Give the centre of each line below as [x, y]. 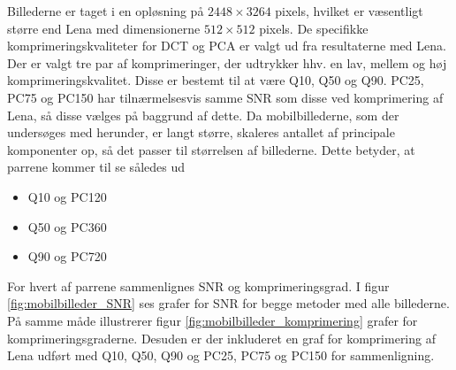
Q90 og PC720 [67, 256]
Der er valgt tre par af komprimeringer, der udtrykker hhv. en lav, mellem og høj [227, 62]
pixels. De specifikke [314, 28]
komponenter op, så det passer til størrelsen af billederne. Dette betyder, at [211, 149]
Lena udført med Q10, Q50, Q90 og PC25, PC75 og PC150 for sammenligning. [221, 355]
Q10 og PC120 [67, 196]
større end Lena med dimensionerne [104, 28]
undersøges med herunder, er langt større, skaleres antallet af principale [201, 132]
